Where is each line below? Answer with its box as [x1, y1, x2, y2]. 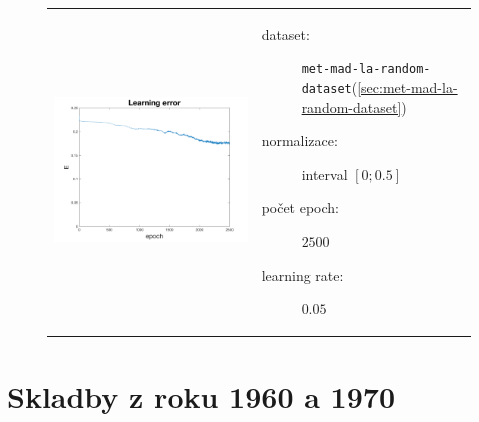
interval [301, 163, 348, 184]
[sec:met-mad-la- [357, 77, 458, 97]
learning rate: [261, 264, 344, 285]
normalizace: [261, 130, 338, 151]
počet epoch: [261, 197, 340, 218]
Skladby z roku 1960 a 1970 [7, 375, 395, 416]
